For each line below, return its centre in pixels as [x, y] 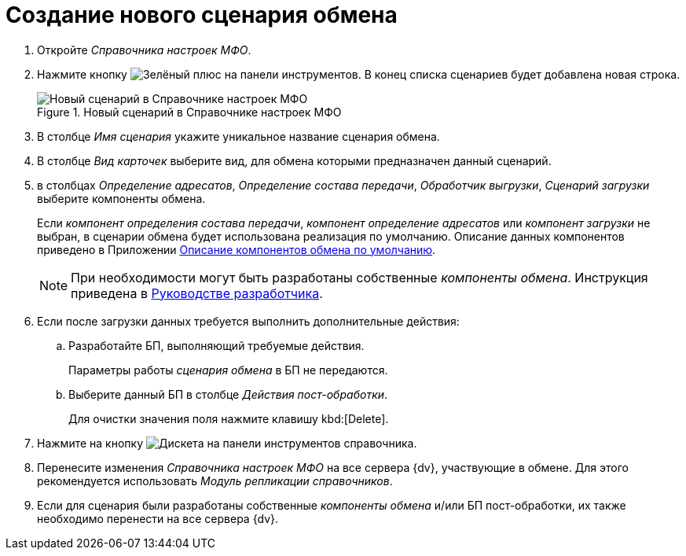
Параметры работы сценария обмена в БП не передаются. [228, 370]
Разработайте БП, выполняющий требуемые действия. [216, 345]
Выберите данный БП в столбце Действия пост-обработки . [228, 394]
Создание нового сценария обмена [202, 15]
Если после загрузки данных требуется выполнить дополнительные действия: [248, 321]
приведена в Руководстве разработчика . [197, 293]
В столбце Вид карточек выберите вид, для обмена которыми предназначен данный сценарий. [294, 160]
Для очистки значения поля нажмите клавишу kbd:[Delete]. [229, 418]
